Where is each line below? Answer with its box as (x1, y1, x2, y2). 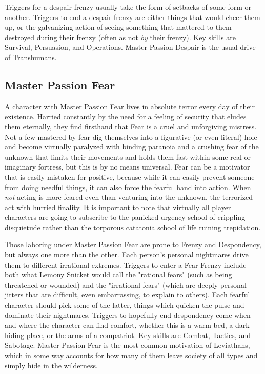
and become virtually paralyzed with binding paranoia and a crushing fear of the (5, 141, 259, 152)
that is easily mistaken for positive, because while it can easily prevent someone (5, 171, 255, 182)
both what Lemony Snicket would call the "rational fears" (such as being (5, 269, 232, 280)
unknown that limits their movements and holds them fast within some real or (5, 151, 251, 162)
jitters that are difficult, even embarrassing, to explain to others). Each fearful (5, 289, 250, 300)
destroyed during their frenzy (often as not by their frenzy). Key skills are (5, 31, 236, 42)
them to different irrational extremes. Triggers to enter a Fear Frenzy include (5, 259, 247, 270)
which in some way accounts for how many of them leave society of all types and (5, 350, 258, 361)
